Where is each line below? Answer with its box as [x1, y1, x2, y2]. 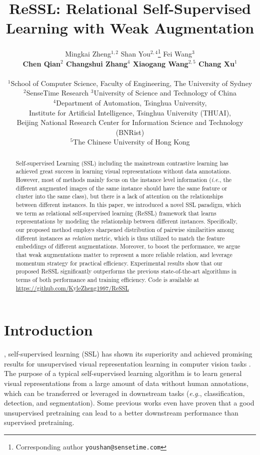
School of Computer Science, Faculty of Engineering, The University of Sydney [10, 77, 252, 88]
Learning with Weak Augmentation [5, 17, 254, 38]
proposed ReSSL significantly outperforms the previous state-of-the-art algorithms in [15, 267, 237, 275]
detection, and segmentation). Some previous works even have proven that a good [4, 397, 254, 408]
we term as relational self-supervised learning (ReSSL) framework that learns [15, 208, 216, 217]
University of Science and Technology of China [93, 87, 237, 98]
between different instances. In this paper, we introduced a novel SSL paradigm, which [15, 200, 241, 208]
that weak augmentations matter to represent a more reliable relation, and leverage [15, 250, 232, 258]
